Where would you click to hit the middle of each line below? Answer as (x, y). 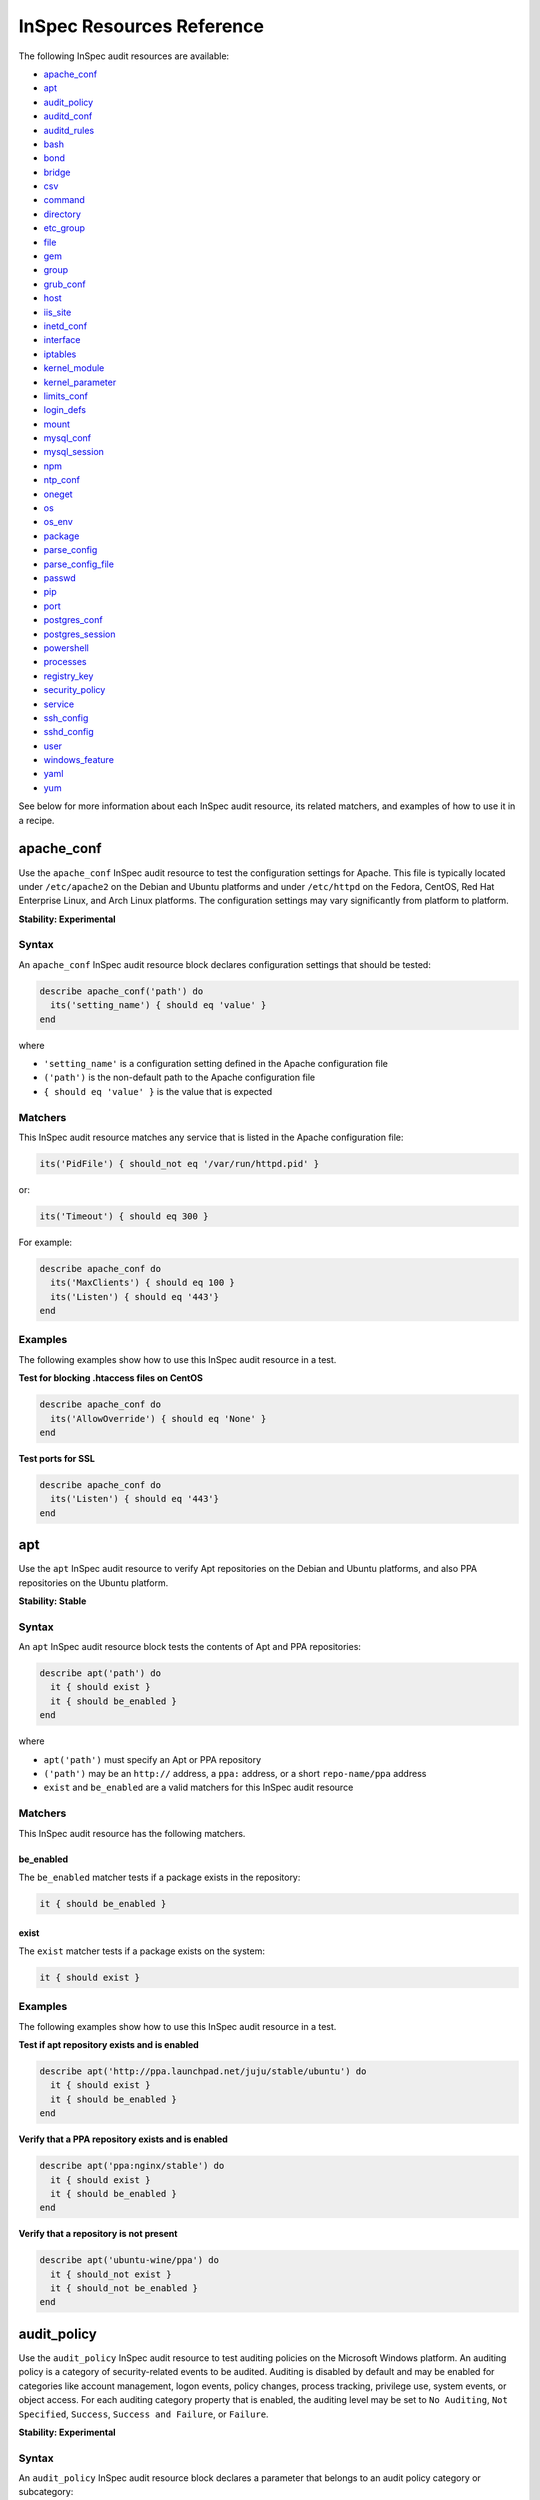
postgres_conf (73, 620)
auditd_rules (69, 130)
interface (62, 340)
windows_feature (79, 760)
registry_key (68, 676)
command (64, 200)
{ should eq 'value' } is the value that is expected (158, 1091)
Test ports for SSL (56, 1458)
